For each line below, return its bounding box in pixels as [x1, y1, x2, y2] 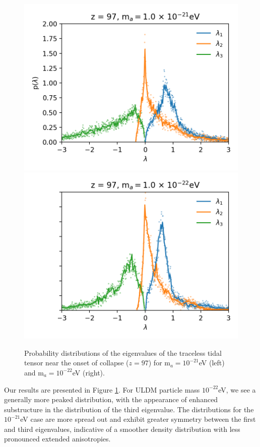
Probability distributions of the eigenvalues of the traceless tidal [24, 347, 222, 358]
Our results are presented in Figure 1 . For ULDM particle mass [4, 384, 200, 395]
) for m [148, 357, 170, 368]
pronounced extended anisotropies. [4, 433, 111, 444]
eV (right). [72, 367, 105, 377]
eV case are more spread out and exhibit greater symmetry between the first [20, 414, 256, 424]
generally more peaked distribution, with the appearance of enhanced [4, 394, 218, 405]
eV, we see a [218, 384, 256, 395]
